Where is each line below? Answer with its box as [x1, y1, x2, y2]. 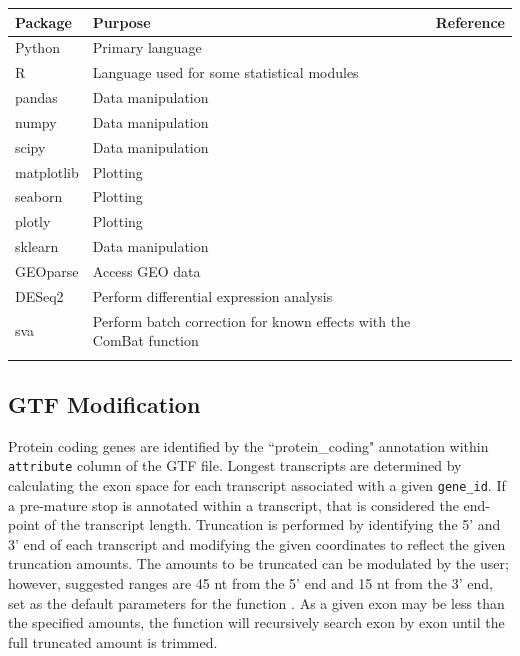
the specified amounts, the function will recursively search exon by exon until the [8, 612, 505, 633]
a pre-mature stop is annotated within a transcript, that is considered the [8, 494, 459, 515]
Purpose [92, 11, 151, 32]
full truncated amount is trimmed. [8, 631, 218, 652]
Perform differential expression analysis [92, 285, 333, 306]
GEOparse [15, 260, 79, 281]
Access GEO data [92, 260, 201, 281]
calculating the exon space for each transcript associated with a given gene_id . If [8, 475, 506, 496]
